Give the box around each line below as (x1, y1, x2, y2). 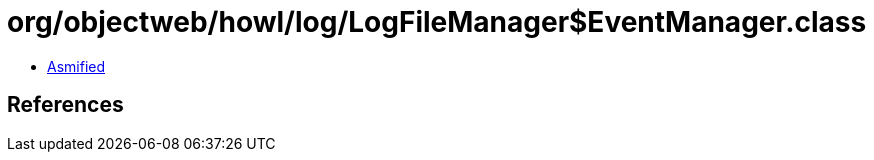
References (7, 92, 124, 118)
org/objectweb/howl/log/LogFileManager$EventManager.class (7, 5, 867, 39)
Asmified (47, 57, 106, 75)
